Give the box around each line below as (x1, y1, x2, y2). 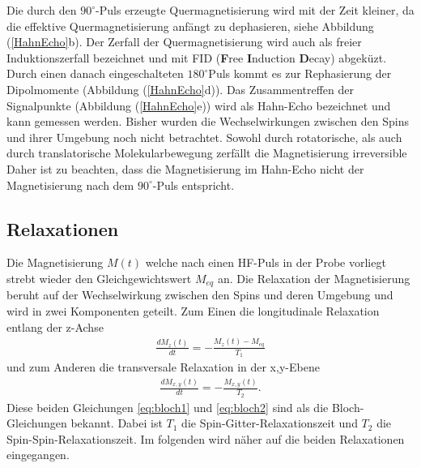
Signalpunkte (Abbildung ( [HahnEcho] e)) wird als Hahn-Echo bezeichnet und (6, 97, 391, 114)
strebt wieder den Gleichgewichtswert (6, 269, 192, 286)
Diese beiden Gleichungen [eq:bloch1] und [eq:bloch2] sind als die (6, 398, 329, 415)
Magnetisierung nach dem (6, 176, 134, 193)
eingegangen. (6, 446, 70, 463)
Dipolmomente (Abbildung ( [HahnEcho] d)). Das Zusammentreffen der (6, 80, 355, 97)
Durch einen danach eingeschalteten (6, 65, 184, 82)
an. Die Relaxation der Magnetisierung (217, 269, 410, 286)
